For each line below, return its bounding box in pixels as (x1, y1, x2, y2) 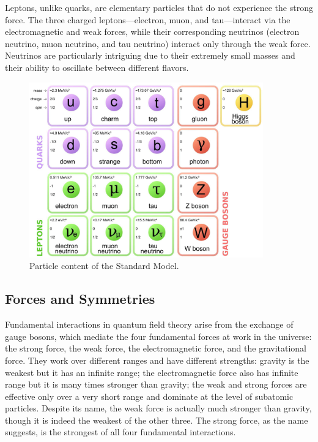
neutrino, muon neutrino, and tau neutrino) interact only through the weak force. (5, 37, 311, 50)
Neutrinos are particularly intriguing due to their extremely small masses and (5, 49, 295, 62)
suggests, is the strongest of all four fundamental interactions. (5, 425, 236, 438)
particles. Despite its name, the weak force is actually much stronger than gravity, (5, 402, 312, 414)
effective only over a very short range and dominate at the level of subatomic (5, 389, 294, 402)
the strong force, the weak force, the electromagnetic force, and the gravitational (5, 342, 307, 355)
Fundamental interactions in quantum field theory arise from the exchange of (5, 318, 294, 331)
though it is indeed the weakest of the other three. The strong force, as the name (5, 413, 308, 426)
